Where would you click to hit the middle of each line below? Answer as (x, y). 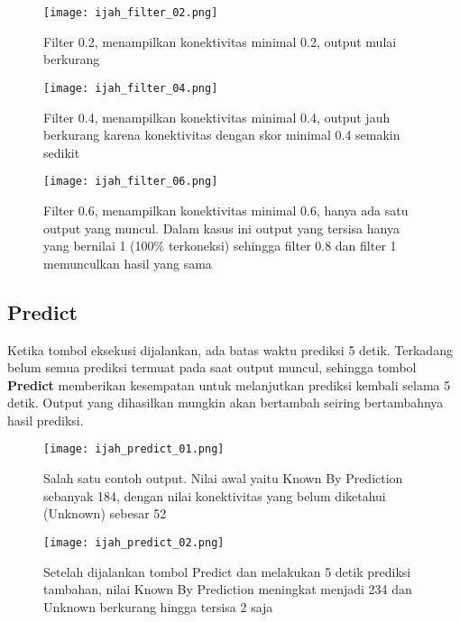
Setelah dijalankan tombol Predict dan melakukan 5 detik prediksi (227, 571)
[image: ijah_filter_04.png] (131, 88)
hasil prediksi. (46, 420)
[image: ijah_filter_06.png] (131, 182)
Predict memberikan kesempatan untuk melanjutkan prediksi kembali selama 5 (229, 384)
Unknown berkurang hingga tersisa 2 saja (158, 606)
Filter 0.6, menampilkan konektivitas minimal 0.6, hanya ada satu (226, 210)
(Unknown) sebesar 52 (105, 513)
